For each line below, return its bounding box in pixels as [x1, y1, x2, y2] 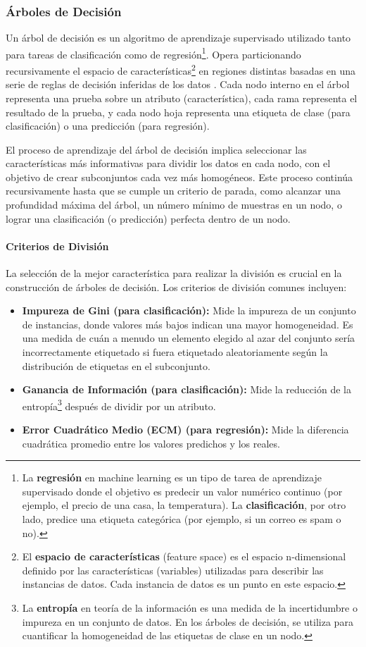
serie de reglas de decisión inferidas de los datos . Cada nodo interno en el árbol [6, 77, 350, 92]
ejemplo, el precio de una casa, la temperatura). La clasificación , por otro [22, 498, 346, 512]
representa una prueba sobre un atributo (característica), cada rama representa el [6, 90, 358, 105]
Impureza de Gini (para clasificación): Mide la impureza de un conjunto [22, 303, 356, 318]
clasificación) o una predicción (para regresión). [6, 118, 210, 133]
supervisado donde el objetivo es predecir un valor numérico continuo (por [22, 483, 343, 498]
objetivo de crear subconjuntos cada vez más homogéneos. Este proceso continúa [6, 169, 353, 184]
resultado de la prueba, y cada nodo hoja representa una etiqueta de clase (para [6, 104, 351, 119]
